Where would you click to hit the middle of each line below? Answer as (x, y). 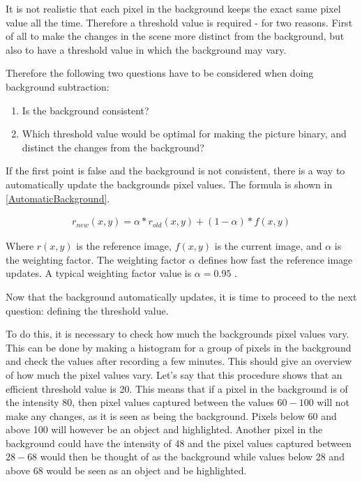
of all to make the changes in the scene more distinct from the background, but (175, 36)
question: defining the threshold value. (87, 310)
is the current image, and (268, 246)
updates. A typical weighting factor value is (99, 273)
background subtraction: (58, 86)
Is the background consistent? (85, 110)
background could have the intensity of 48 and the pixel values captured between (179, 443)
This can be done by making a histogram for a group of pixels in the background (179, 347)
